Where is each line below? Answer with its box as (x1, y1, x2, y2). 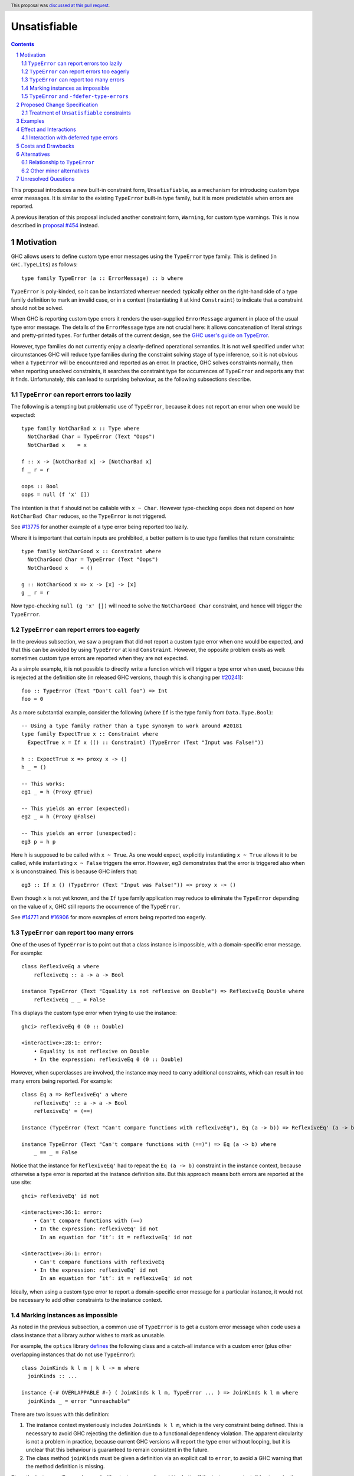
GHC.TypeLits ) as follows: (11, 261, 78, 268)
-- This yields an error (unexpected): (21, 830, 137, 837)
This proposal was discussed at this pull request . (11, 2, 110, 8)
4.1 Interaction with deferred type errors (21, 134, 118, 141)
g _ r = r (21, 589, 50, 596)
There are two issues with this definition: (11, 1410, 110, 1418)
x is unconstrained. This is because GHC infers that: (11, 868, 138, 875)
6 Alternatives (16, 151, 50, 158)
